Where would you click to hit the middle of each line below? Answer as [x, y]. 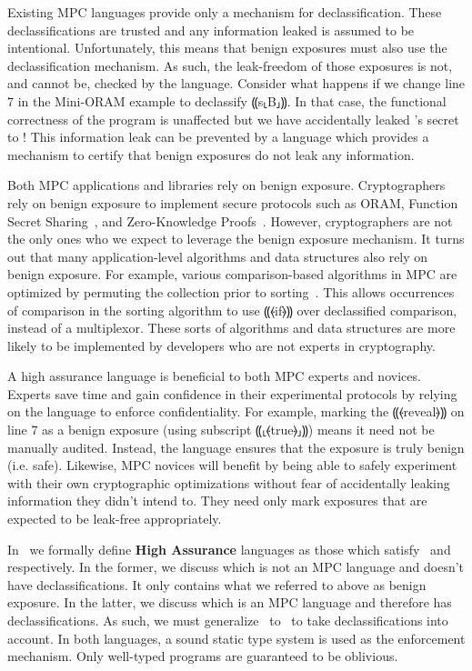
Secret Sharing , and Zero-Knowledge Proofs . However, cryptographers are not [230, 220]
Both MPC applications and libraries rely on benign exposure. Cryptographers [226, 185]
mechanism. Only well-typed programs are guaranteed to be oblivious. [203, 656]
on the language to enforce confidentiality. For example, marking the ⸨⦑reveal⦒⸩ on [236, 411]
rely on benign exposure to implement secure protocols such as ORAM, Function [233, 202]
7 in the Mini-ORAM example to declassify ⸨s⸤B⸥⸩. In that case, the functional [227, 100]
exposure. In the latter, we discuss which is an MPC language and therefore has [230, 602]
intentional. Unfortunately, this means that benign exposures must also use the [227, 48]
